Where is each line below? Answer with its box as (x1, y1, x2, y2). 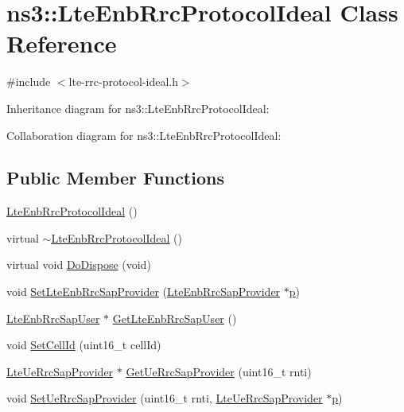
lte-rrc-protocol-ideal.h (68, 73, 178, 90)
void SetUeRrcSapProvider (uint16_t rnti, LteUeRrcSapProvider (6, 390, 323, 406)
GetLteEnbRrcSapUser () (112, 309, 237, 326)
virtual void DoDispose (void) (6, 256, 151, 273)
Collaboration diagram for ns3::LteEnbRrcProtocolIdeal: (6, 126, 282, 143)
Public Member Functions (6, 165, 224, 190)
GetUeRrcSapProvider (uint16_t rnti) (126, 363, 312, 379)
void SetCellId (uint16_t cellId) (6, 336, 161, 353)
